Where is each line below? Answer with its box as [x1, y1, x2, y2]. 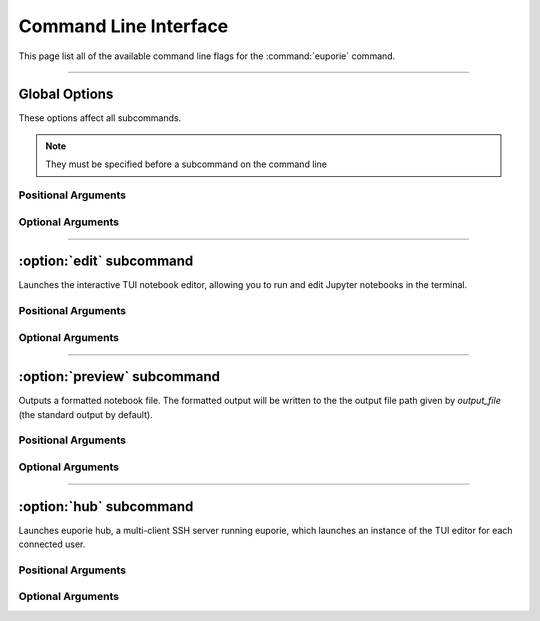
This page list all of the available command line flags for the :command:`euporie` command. [18, 50, 396, 62]
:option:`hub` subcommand [18, 498, 194, 515]
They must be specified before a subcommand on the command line [45, 158, 327, 170]
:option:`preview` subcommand [18, 368, 220, 385]
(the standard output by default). [18, 408, 154, 420]
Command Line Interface [18, 15, 229, 37]
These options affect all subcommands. [18, 112, 182, 124]
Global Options [18, 86, 114, 103]
